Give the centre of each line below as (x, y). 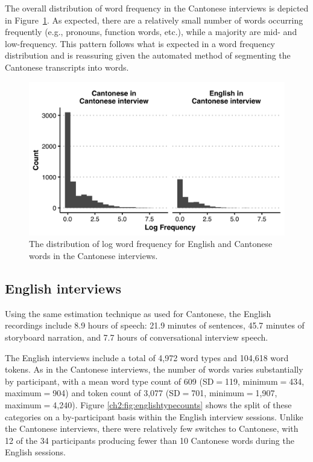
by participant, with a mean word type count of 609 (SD (109, 381)
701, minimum (218, 393)
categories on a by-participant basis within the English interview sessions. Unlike (154, 416)
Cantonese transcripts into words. (67, 67)
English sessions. (35, 452)
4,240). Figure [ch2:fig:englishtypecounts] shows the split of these (172, 404)
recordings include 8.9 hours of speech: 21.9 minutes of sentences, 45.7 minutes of (155, 325)
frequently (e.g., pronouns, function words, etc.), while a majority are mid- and (151, 32)
